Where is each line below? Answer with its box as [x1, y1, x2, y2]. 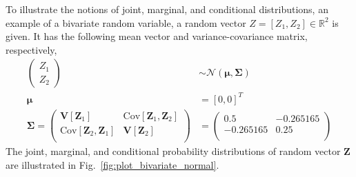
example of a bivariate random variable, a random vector [6, 15, 246, 30]
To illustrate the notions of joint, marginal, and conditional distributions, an [6, 2, 328, 16]
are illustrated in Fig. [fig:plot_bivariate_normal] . [6, 157, 219, 171]
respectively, [6, 42, 57, 56]
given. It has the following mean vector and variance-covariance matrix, [6, 29, 308, 43]
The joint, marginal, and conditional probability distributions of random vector [6, 144, 341, 158]
